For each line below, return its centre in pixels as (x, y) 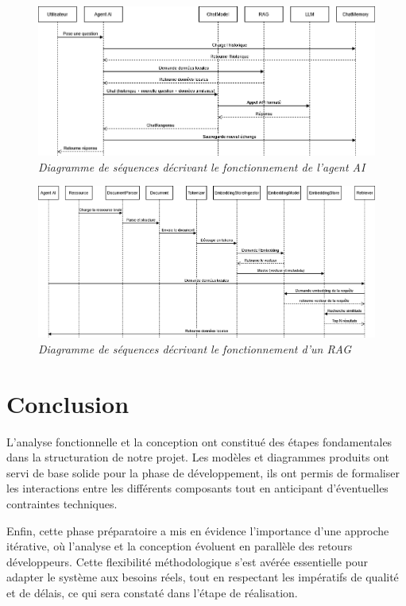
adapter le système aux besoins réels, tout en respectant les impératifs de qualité (203, 577)
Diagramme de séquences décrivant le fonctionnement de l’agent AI (202, 166)
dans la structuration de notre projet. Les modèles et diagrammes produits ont (198, 457)
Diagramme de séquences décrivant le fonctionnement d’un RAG (195, 348)
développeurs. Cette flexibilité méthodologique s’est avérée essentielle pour (188, 561)
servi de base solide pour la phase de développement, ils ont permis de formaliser (203, 472)
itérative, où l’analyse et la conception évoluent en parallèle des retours (180, 546)
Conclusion (68, 403)
